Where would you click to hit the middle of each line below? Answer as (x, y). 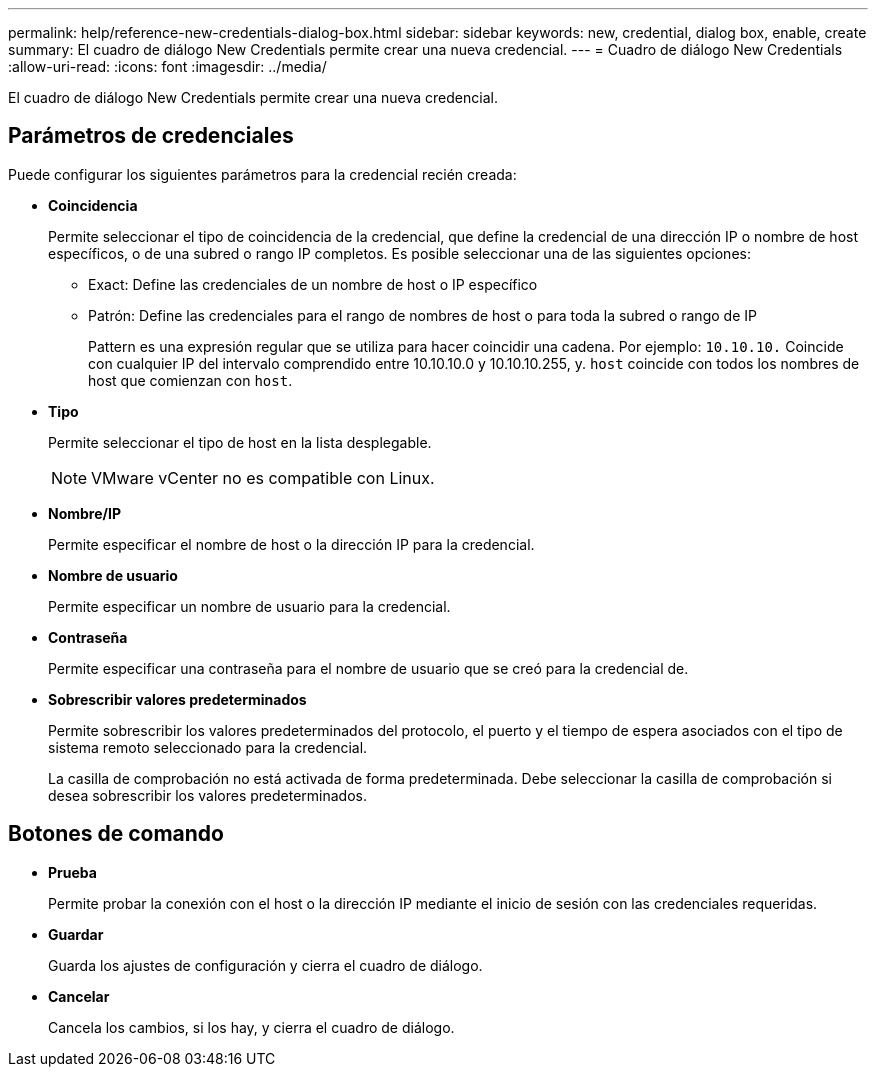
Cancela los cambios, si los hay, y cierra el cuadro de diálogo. (251, 1027)
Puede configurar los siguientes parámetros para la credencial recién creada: (262, 174)
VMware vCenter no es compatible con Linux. (263, 477)
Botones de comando (116, 834)
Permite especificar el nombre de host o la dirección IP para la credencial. (291, 544)
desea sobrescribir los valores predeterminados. (207, 795)
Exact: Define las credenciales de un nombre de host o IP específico (313, 284)
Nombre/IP (84, 513)
